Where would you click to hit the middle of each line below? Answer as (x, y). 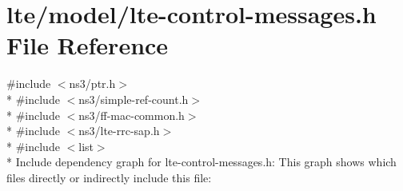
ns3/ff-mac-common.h (132, 115)
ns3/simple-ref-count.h (134, 99)
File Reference (88, 45)
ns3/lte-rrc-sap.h (119, 131)
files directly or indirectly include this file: (109, 177)
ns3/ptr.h (92, 84)
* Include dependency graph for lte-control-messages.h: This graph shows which (201, 162)
